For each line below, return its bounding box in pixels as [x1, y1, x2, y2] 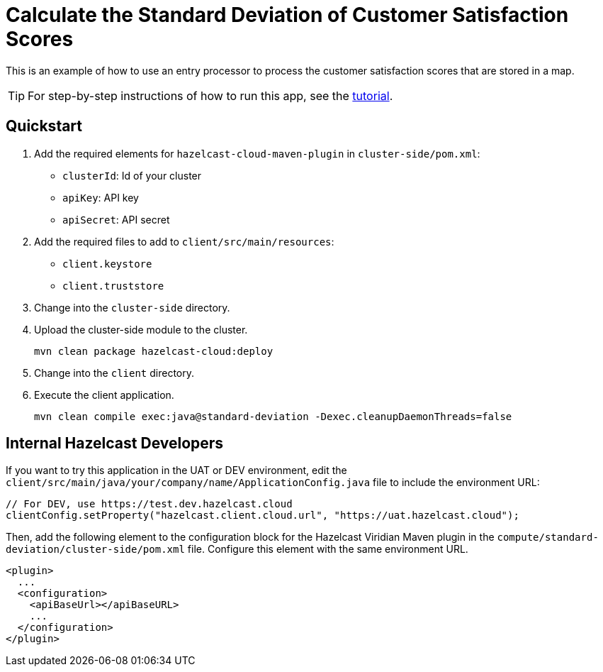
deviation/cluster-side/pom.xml [6, 544, 185, 556]
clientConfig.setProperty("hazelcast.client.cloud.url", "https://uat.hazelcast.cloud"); [6, 509, 519, 522]
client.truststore [62, 280, 164, 292]
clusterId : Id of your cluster [62, 169, 202, 182]
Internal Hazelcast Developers [6, 434, 224, 453]
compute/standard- [497, 531, 599, 544]
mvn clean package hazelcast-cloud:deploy [34, 345, 274, 357]
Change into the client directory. [34, 366, 195, 379]
